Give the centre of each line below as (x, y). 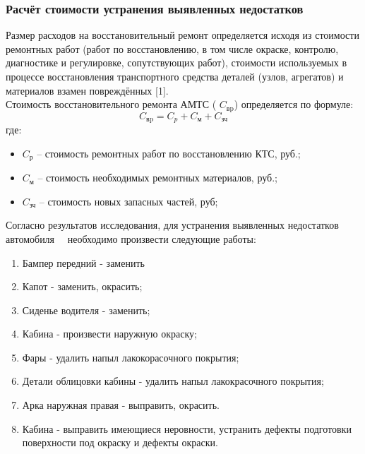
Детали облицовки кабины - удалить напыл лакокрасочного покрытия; (173, 381)
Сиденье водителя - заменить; (86, 310)
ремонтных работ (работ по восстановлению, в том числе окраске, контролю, (172, 48)
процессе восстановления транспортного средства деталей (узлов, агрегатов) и (175, 76)
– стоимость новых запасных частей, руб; (128, 201)
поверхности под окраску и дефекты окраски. (120, 442)
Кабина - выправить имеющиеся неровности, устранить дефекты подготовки (187, 428)
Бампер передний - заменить (83, 262)
